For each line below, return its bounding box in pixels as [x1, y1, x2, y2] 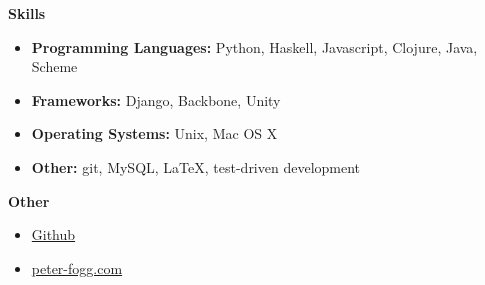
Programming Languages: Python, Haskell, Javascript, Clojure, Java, [31, 36, 478, 57]
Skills [8, 3, 46, 23]
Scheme [31, 56, 78, 77]
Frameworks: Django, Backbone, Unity [31, 89, 281, 110]
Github [31, 224, 76, 245]
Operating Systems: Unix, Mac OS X [31, 123, 278, 144]
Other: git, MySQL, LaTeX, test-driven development [31, 156, 361, 177]
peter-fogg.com [31, 257, 123, 278]
